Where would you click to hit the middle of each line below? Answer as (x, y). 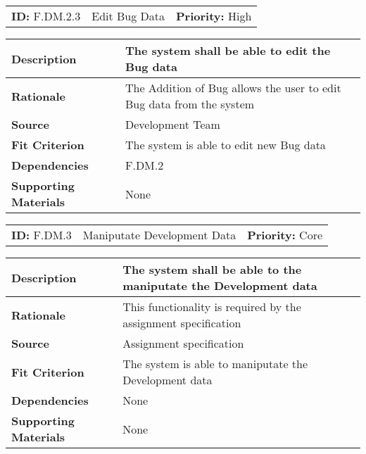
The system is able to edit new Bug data (225, 145)
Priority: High (214, 16)
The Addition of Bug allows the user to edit (233, 88)
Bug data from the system (190, 104)
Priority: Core (285, 235)
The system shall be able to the (212, 269)
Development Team (172, 124)
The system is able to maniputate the (215, 364)
